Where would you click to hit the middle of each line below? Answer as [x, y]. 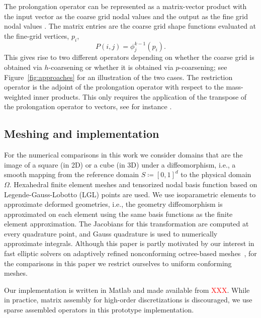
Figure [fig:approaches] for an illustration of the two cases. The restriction [118, 77]
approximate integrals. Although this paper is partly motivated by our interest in [129, 243]
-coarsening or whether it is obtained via [111, 67]
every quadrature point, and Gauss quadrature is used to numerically [111, 233]
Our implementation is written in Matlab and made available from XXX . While [127, 290]
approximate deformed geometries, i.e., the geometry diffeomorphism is [113, 204]
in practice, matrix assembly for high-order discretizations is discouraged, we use [128, 300]
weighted [18, 96]
